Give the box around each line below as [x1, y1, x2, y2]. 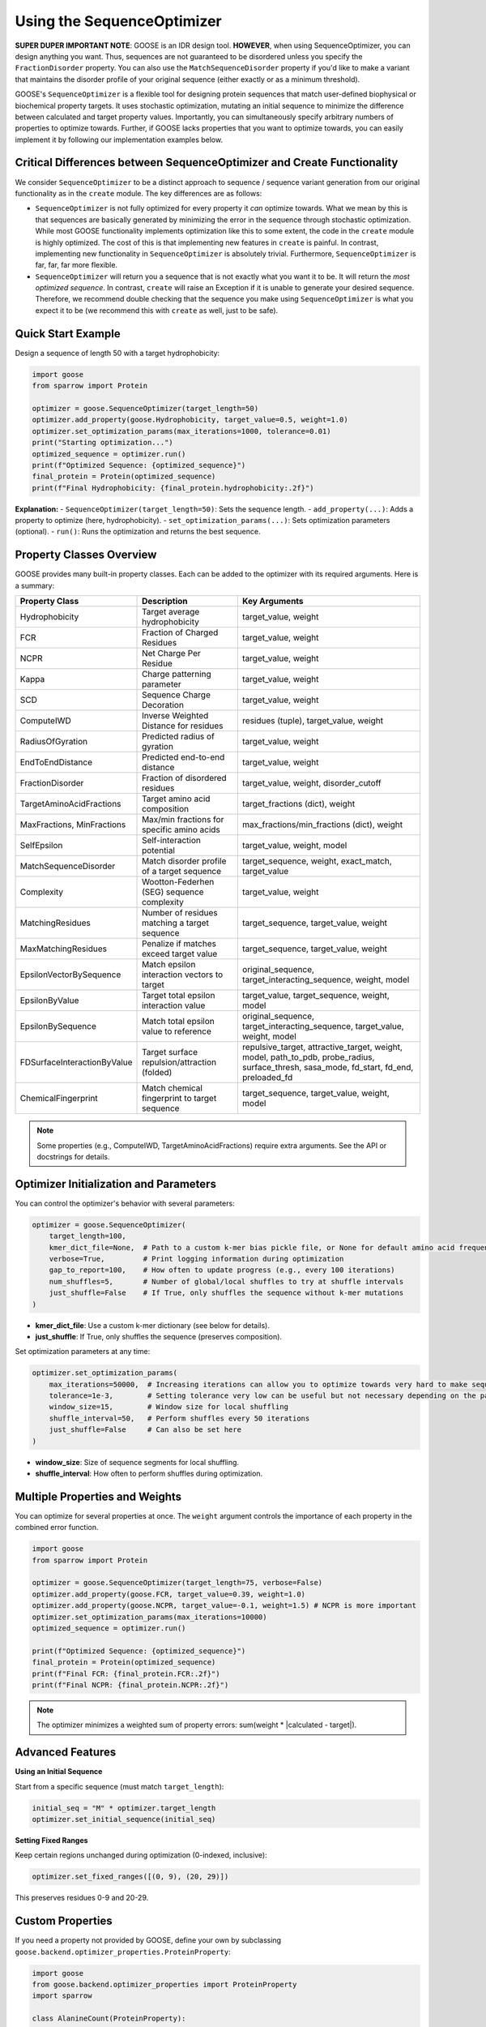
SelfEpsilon [19, 840, 63, 851]
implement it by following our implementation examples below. [15, 135, 223, 144]
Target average [142, 606, 200, 618]
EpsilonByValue [19, 995, 79, 1006]
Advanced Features [15, 1746, 117, 1759]
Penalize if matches [142, 938, 216, 949]
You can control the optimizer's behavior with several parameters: [15, 1198, 235, 1208]
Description [142, 596, 188, 607]
